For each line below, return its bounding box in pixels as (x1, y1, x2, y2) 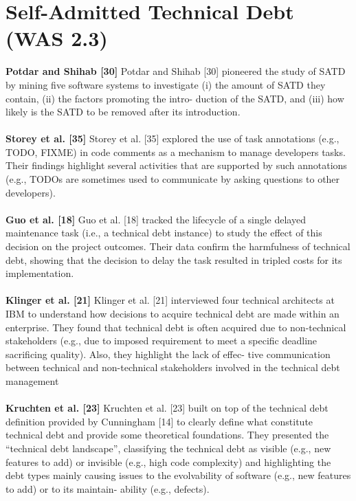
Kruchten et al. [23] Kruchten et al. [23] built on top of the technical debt (5, 401, 329, 415)
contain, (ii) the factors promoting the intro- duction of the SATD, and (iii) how (5, 91, 344, 105)
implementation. (5, 266, 74, 280)
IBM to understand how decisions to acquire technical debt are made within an (5, 307, 340, 320)
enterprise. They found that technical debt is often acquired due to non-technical (5, 320, 346, 334)
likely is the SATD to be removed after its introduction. (5, 104, 241, 119)
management (5, 373, 59, 388)
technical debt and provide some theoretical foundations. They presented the (5, 427, 329, 442)
